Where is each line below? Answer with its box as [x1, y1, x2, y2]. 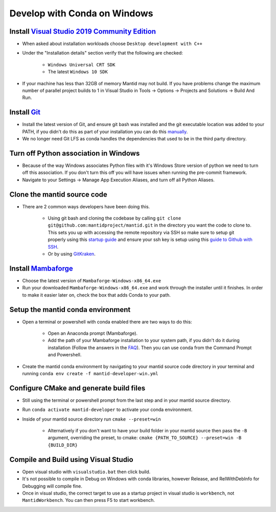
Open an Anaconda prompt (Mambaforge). [48, 330, 138, 336]
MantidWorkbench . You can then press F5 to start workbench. [22, 497, 155, 503]
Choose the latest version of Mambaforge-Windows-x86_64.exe [22, 277, 161, 283]
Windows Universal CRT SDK [48, 62, 116, 67]
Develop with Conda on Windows [9, 8, 153, 19]
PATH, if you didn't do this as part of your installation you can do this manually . [22, 128, 188, 135]
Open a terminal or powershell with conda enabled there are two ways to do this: [22, 319, 192, 325]
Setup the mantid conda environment [9, 305, 131, 314]
